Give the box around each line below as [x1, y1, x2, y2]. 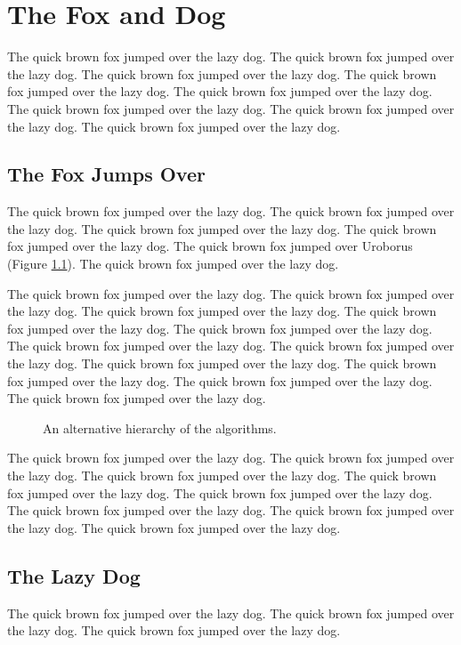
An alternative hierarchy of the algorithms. [43, 418, 277, 437]
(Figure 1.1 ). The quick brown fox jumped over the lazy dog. [7, 254, 339, 273]
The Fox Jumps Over [7, 160, 206, 188]
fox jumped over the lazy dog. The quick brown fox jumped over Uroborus [7, 237, 413, 255]
